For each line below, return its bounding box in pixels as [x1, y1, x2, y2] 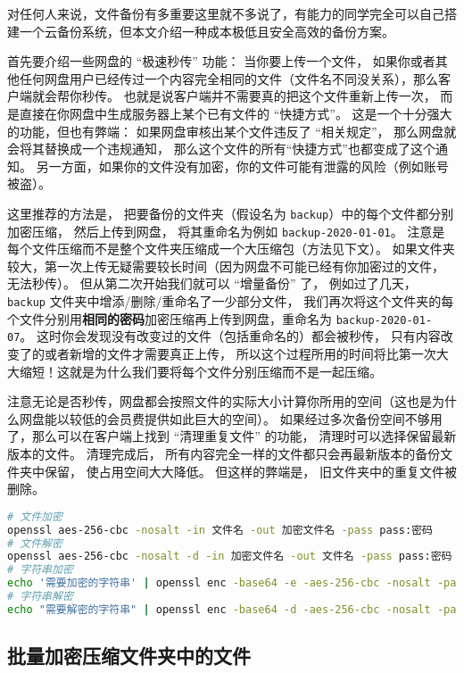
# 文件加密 [7, 510, 62, 523]
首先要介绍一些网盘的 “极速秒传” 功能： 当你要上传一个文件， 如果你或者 [7, 52, 435, 71]
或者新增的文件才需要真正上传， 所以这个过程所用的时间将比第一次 [44, 345, 436, 362]
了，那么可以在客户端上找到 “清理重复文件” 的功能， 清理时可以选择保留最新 [7, 427, 457, 445]
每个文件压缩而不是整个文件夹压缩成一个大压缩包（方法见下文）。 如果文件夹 [7, 239, 455, 258]
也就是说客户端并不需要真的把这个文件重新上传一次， [123, 87, 436, 105]
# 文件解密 [7, 536, 62, 550]
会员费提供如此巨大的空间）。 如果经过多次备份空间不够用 [106, 409, 443, 428]
